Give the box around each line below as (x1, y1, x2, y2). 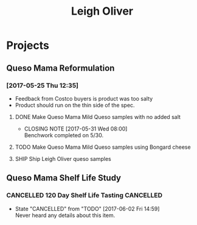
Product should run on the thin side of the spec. (15, 101, 135, 109)
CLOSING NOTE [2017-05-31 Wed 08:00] (24, 125, 128, 132)
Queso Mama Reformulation (6, 63, 115, 73)
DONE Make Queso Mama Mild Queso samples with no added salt (15, 113, 181, 120)
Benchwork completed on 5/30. (24, 131, 104, 138)
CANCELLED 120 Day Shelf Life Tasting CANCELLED (6, 191, 163, 199)
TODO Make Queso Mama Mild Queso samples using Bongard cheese (15, 143, 191, 151)
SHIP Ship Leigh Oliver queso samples (15, 155, 111, 162)
